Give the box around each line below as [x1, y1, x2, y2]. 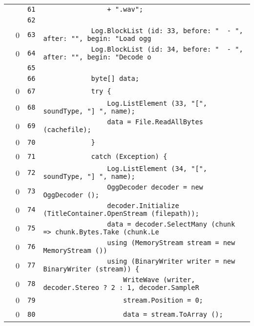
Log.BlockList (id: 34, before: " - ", [91, 45, 243, 53]
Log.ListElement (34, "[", [107, 165, 207, 173]
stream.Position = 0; [123, 296, 203, 304]
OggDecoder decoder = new [107, 183, 203, 191]
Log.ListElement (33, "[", [107, 99, 207, 107]
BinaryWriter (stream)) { [43, 265, 139, 273]
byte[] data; [91, 75, 139, 82]
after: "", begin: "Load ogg [43, 35, 151, 42]
